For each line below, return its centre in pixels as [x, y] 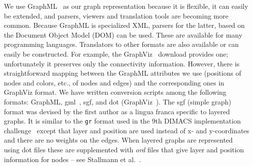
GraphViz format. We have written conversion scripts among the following [115, 92]
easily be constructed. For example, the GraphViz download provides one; [116, 53]
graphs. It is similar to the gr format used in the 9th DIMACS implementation [122, 121]
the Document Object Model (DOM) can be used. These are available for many [123, 34]
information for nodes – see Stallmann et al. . [72, 159]
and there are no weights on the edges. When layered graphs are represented [118, 140]
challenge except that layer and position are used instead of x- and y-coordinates [127, 130]
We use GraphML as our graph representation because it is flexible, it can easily [126, 6]
